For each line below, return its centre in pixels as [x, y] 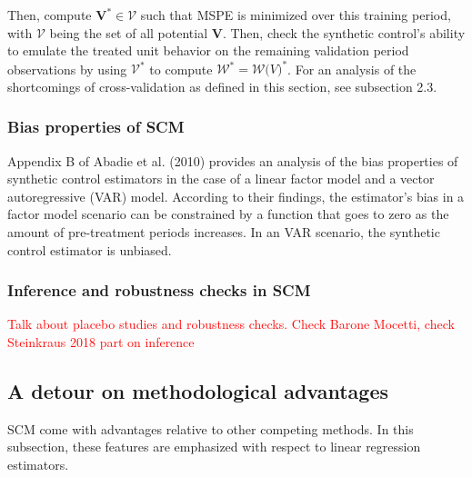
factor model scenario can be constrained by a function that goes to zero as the [228, 214]
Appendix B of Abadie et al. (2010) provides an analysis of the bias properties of [233, 160]
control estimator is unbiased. [90, 249]
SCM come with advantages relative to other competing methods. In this [211, 428]
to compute [181, 69]
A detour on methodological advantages [198, 391]
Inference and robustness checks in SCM [159, 290]
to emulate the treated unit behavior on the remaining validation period [208, 50]
